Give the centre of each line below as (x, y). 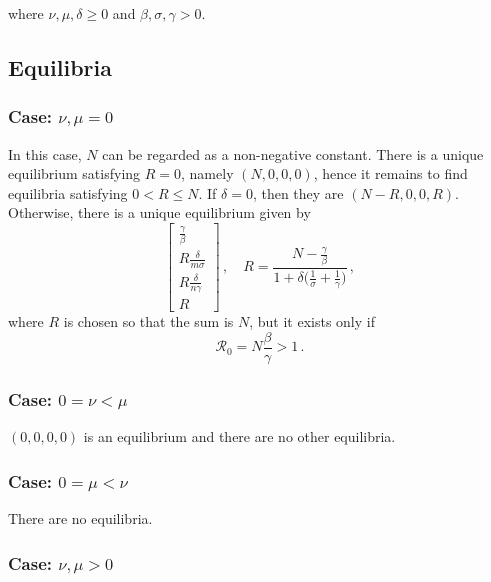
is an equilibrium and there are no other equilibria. (239, 436)
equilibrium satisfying (74, 173)
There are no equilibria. (80, 518)
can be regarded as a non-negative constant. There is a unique (293, 153)
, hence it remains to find (390, 173)
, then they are (298, 192)
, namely (207, 173)
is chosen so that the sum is (148, 321)
